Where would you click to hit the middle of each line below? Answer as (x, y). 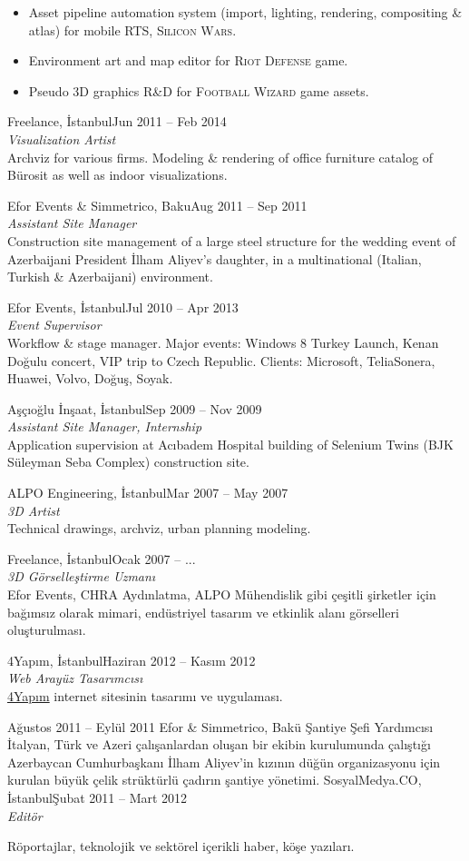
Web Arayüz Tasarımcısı (75, 678)
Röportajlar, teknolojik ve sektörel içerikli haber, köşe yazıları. (181, 846)
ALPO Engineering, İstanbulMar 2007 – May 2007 (148, 493)
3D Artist (34, 510)
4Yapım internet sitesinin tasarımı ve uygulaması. (145, 696)
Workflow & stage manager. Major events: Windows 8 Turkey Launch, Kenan (223, 342)
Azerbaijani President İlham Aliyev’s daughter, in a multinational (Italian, (215, 258)
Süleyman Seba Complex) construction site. (128, 462)
